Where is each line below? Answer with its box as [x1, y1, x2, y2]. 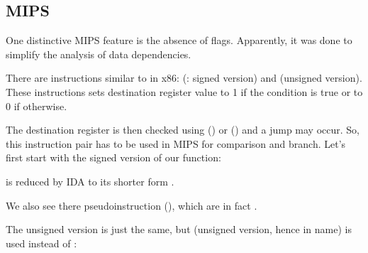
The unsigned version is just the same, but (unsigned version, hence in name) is [6, 222, 352, 237]
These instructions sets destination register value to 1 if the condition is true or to [6, 84, 363, 99]
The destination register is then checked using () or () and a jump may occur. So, [6, 122, 359, 137]
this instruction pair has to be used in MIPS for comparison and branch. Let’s [6, 136, 346, 151]
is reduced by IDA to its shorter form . [6, 173, 174, 188]
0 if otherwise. [6, 98, 67, 113]
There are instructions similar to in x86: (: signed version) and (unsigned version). [6, 70, 362, 85]
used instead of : [6, 235, 77, 250]
